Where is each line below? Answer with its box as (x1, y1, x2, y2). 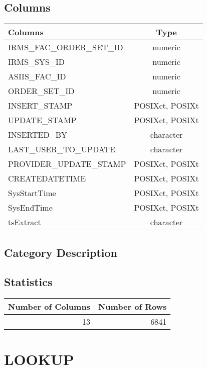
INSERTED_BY (8, 129, 68, 141)
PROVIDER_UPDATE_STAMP (8, 158, 126, 170)
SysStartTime (8, 187, 56, 199)
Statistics (4, 274, 53, 290)
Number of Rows (98, 301, 167, 313)
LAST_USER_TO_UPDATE (8, 143, 115, 155)
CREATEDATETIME (8, 172, 86, 185)
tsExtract (8, 216, 41, 228)
